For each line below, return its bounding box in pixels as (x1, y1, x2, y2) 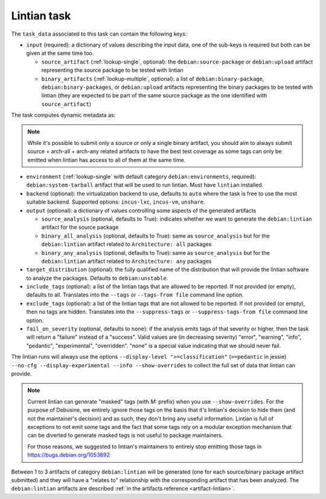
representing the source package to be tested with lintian (41, 66, 184, 74)
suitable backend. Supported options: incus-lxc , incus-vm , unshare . (26, 198, 205, 205)
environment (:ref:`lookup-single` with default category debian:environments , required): (26, 173, 257, 181)
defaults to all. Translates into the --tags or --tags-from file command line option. (26, 291, 244, 298)
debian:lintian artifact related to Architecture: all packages (41, 240, 212, 248)
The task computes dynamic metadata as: (11, 112, 116, 119)
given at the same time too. (26, 50, 94, 57)
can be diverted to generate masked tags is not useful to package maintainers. (27, 432, 223, 439)
